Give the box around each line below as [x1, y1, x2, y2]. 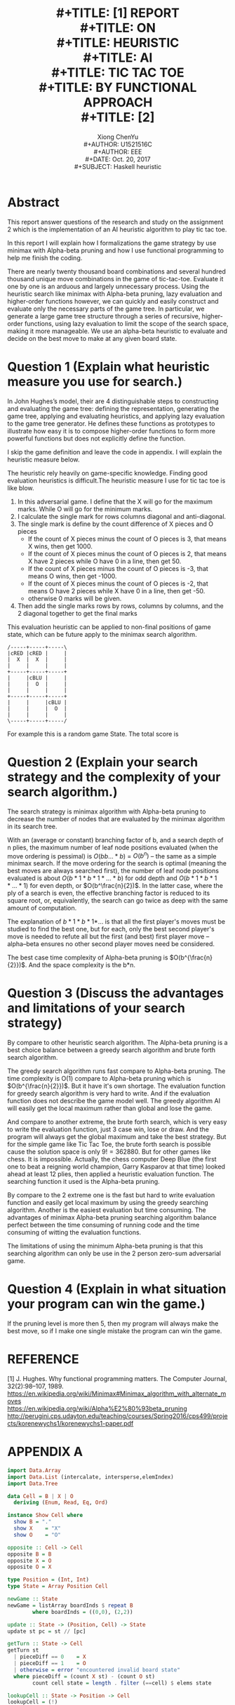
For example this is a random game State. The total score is [7, 729, 179, 738]
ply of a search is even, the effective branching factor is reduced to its [7, 889, 210, 898]
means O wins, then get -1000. [27, 572, 117, 580]
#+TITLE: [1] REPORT [55, 5, 180, 21]
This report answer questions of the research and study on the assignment [7, 217, 224, 226]
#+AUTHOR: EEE [93, 147, 142, 156]
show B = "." [13, 1518, 52, 1525]
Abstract [7, 194, 60, 210]
